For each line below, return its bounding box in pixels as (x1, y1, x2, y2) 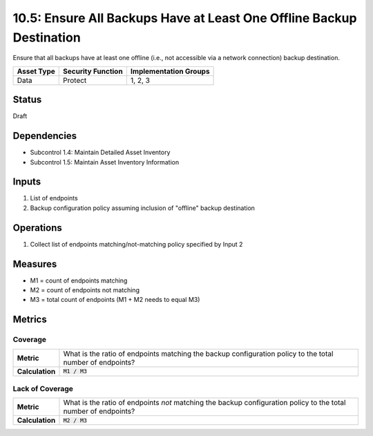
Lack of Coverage (12, 383, 74, 393)
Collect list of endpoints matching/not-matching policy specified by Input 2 (30, 240, 243, 248)
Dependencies (12, 130, 77, 142)
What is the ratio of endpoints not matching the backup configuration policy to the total (63, 398, 346, 408)
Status (12, 94, 42, 106)
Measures (12, 258, 57, 269)
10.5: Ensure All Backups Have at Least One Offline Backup (12, 10, 357, 26)
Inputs (12, 176, 41, 188)
